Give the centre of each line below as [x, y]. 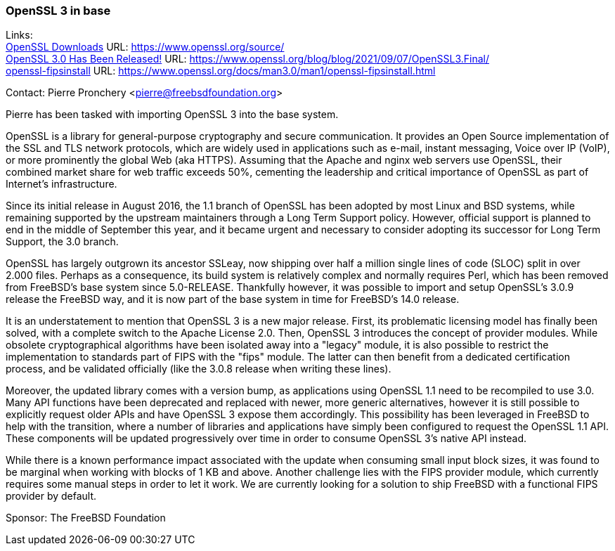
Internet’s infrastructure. [61, 184]
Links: [19, 35]
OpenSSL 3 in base [58, 11]
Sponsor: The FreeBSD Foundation [86, 518]
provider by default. [51, 496]
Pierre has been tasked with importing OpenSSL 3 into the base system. [172, 115]
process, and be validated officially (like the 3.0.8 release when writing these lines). [199, 369]
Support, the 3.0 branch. [62, 242]
